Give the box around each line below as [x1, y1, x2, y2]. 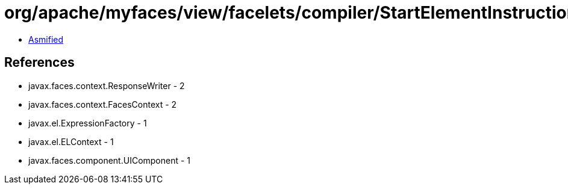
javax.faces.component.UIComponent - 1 [28, 155, 191, 166]
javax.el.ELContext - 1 [28, 136, 114, 147]
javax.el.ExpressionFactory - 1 [28, 117, 147, 128]
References [4, 55, 75, 70]
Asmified [28, 34, 64, 45]
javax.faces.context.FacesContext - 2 [28, 99, 177, 110]
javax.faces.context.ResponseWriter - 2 [28, 80, 185, 91]
